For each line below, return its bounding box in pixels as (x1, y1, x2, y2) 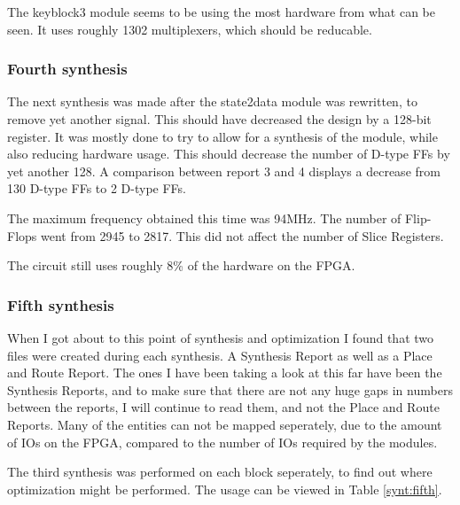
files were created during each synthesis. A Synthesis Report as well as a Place (7, 346, 433, 364)
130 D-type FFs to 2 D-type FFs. (7, 179, 186, 198)
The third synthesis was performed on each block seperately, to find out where (7, 462, 433, 481)
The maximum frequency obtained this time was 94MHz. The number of (7, 208, 402, 227)
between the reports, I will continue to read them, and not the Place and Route (7, 398, 440, 416)
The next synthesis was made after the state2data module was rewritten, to (7, 92, 417, 111)
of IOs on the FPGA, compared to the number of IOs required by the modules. (7, 432, 438, 451)
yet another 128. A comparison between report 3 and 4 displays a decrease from (7, 161, 441, 180)
